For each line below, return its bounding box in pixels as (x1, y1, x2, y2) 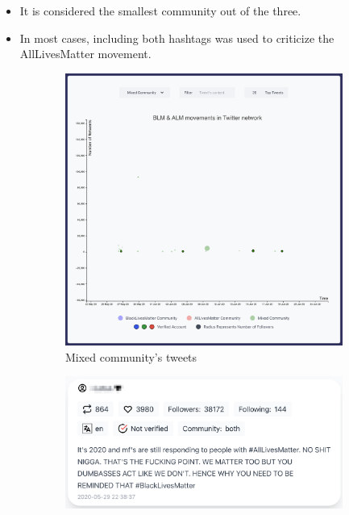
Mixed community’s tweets (65, 348, 197, 365)
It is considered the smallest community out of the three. (19, 2, 301, 19)
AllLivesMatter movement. (19, 45, 152, 62)
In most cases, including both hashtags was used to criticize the (19, 29, 334, 46)
